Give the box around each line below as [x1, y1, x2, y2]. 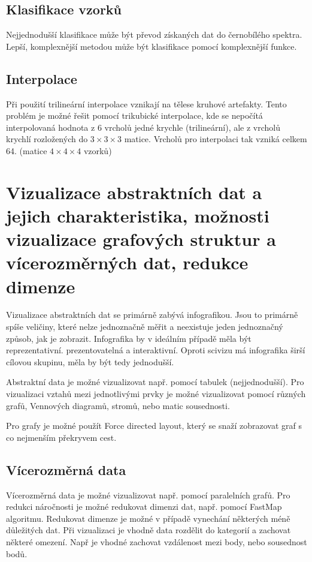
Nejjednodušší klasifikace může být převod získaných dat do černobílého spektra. [6, 28, 302, 41]
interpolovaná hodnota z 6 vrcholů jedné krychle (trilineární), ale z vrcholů [6, 121, 281, 133]
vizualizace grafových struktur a [6, 227, 276, 251]
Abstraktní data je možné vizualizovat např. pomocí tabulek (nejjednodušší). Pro [6, 375, 304, 388]
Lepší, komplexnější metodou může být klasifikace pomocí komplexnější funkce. [6, 40, 297, 52]
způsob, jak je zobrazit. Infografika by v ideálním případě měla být [6, 332, 252, 344]
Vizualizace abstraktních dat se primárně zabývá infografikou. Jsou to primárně [6, 308, 298, 321]
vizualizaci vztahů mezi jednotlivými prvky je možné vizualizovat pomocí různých [6, 387, 306, 399]
